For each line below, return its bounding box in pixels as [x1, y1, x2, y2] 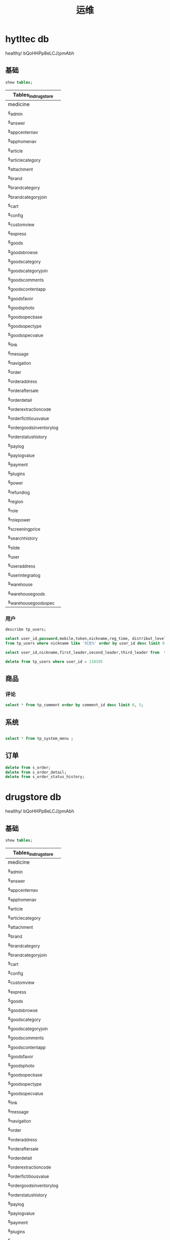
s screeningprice [8, 524, 40, 532]
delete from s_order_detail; [5, 769, 67, 775]
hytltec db [5, 33, 49, 45]
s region [8, 496, 24, 504]
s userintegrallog [8, 570, 40, 578]
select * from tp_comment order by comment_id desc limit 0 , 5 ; [5, 703, 144, 708]
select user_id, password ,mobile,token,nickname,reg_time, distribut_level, [5, 636, 168, 642]
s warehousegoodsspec [8, 598, 55, 606]
